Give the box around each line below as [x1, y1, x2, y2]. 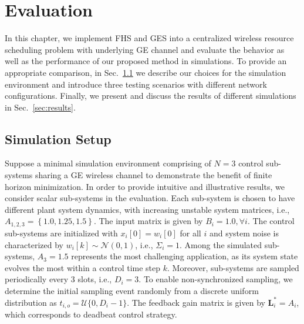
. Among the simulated [179, 238, 262, 250]
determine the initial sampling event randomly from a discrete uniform [5, 284, 259, 296]
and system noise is [209, 226, 279, 239]
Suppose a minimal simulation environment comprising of [5, 157, 211, 169]
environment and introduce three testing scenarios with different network [5, 78, 267, 90]
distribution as [5, 296, 57, 308]
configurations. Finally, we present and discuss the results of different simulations [5, 89, 296, 102]
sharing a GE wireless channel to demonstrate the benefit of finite [35, 169, 272, 181]
